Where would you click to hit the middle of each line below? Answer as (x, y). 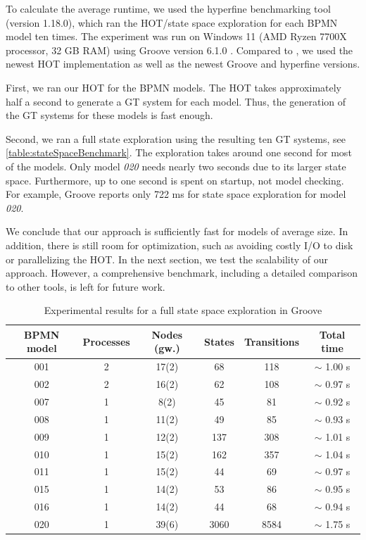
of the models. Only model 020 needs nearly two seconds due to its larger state (176, 166)
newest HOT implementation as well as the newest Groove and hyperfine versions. (183, 64)
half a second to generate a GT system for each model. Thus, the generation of (176, 101)
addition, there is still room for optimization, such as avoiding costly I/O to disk (179, 245)
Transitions (272, 341)
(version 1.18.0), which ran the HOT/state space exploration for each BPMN (172, 22)
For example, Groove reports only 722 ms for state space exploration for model (176, 194)
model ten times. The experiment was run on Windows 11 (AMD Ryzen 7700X (176, 36)
